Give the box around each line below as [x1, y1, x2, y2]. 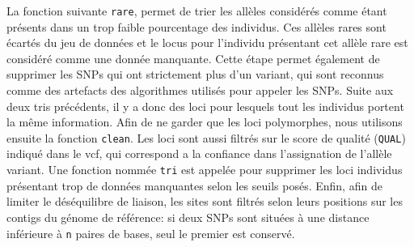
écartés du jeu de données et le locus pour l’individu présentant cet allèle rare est [6, 34, 408, 51]
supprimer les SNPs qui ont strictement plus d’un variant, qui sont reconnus [6, 66, 384, 83]
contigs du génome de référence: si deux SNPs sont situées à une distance [6, 208, 370, 225]
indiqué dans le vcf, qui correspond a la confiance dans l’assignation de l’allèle [6, 145, 392, 162]
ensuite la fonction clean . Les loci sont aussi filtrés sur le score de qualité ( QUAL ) [6, 129, 406, 146]
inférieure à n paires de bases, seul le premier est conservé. [6, 224, 295, 241]
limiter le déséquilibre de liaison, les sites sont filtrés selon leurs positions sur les [6, 193, 403, 210]
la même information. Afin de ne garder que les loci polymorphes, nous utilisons [6, 113, 403, 130]
